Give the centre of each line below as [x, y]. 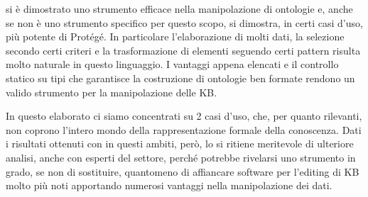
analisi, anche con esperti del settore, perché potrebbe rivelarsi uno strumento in [181, 157]
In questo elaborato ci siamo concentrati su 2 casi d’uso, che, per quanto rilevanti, [184, 116]
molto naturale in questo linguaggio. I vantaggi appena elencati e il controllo [172, 64]
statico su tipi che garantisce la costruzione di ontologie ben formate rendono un [180, 78]
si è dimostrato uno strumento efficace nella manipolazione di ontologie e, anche [179, 9]
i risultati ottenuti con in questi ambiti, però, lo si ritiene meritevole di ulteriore [180, 143]
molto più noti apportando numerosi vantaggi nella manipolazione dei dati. [169, 185]
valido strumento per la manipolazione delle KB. [112, 92]
